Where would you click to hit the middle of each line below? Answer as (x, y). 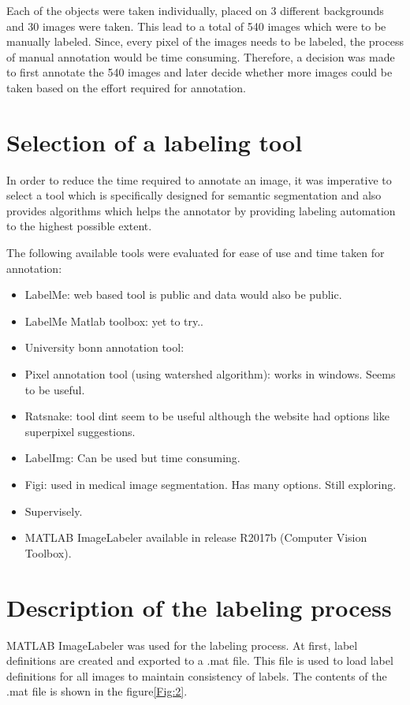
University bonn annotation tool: (104, 347)
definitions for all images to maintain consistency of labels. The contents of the (197, 675)
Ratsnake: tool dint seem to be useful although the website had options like (207, 416)
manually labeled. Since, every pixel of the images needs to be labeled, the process (205, 41)
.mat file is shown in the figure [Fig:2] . (97, 691)
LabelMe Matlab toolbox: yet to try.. (114, 321)
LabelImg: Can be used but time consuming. (132, 458)
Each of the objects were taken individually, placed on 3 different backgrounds (195, 10)
